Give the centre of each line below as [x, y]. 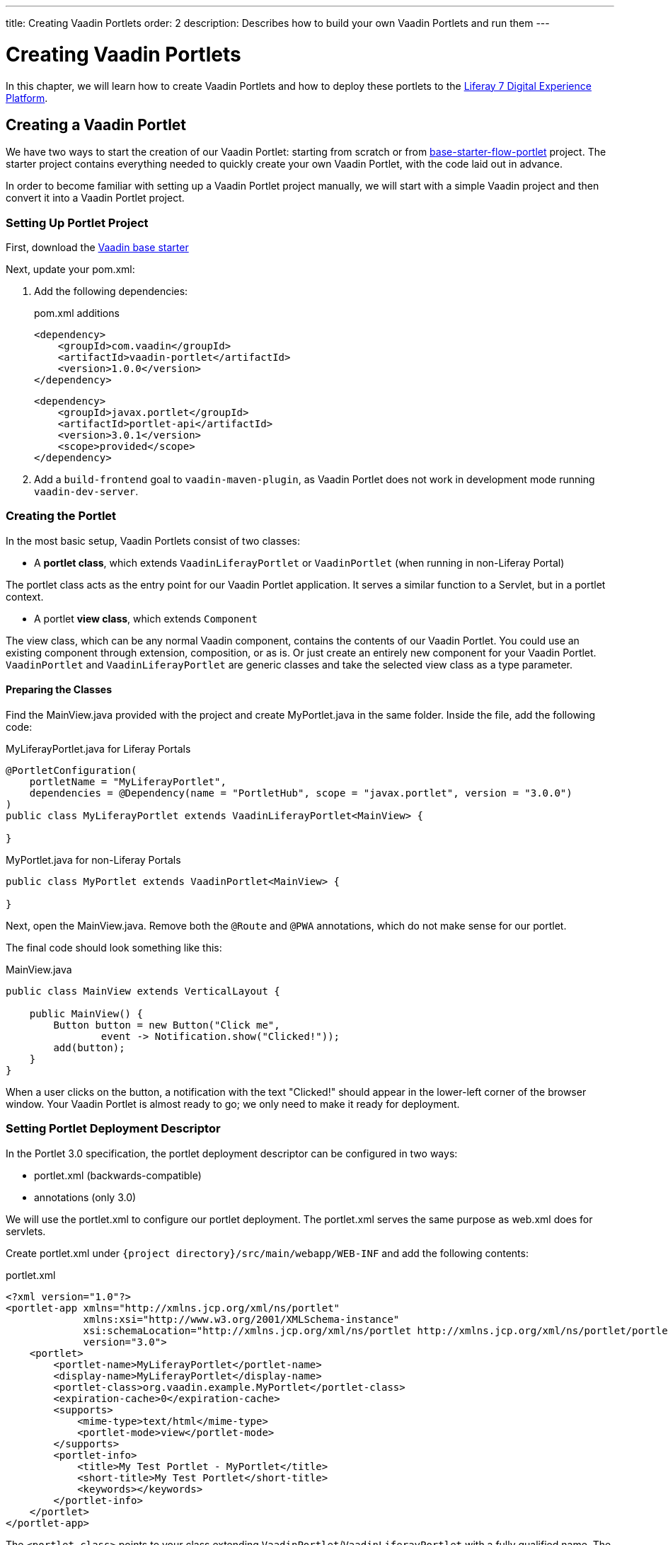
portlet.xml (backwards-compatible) [118, 1175]
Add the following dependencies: [111, 291]
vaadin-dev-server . [86, 492]
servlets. [26, 1231]
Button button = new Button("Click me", [167, 1025]
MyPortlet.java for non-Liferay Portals [93, 860]
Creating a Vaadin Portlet [96, 125]
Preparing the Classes [59, 690]
